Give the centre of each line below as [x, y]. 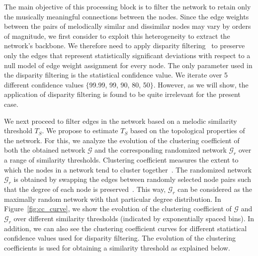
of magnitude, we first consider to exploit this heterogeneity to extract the [117, 36]
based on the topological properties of [187, 130]
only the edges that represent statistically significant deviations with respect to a [127, 55]
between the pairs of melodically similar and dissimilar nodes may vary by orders [128, 26]
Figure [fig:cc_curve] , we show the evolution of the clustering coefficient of [118, 209]
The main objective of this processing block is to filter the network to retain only [128, 6]
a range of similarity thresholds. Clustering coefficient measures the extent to [121, 160]
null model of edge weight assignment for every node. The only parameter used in [128, 65]
